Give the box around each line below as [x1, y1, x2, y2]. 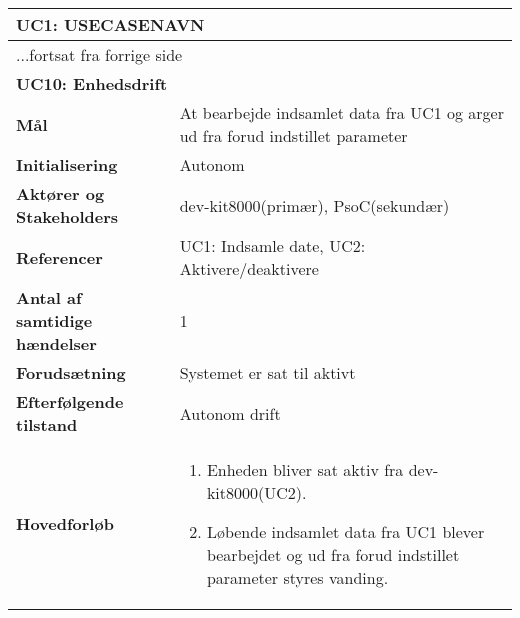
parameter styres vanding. [206, 566, 389, 589]
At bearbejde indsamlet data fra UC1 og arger [179, 101, 504, 124]
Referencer [16, 245, 103, 269]
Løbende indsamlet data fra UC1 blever [206, 520, 485, 543]
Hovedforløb [16, 512, 114, 535]
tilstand [16, 413, 78, 436]
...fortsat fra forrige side [16, 43, 183, 66]
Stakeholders [16, 205, 118, 228]
